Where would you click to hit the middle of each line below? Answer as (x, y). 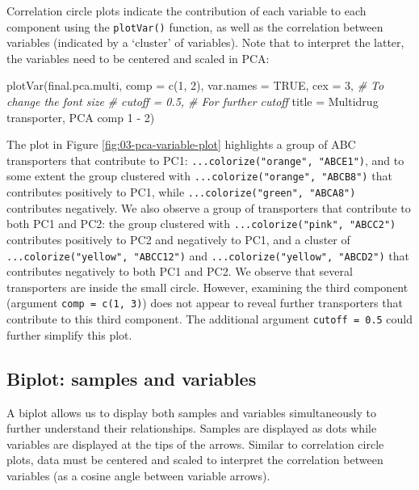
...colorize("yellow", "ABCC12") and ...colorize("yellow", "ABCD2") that (208, 255)
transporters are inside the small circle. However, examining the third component (207, 287)
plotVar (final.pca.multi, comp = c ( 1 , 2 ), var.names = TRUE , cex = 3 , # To (195, 85)
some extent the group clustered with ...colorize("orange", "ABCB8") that (199, 176)
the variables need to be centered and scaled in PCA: (138, 58)
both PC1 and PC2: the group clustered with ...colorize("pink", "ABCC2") (201, 224)
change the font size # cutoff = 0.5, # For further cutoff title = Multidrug (193, 101)
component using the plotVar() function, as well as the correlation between (195, 26)
